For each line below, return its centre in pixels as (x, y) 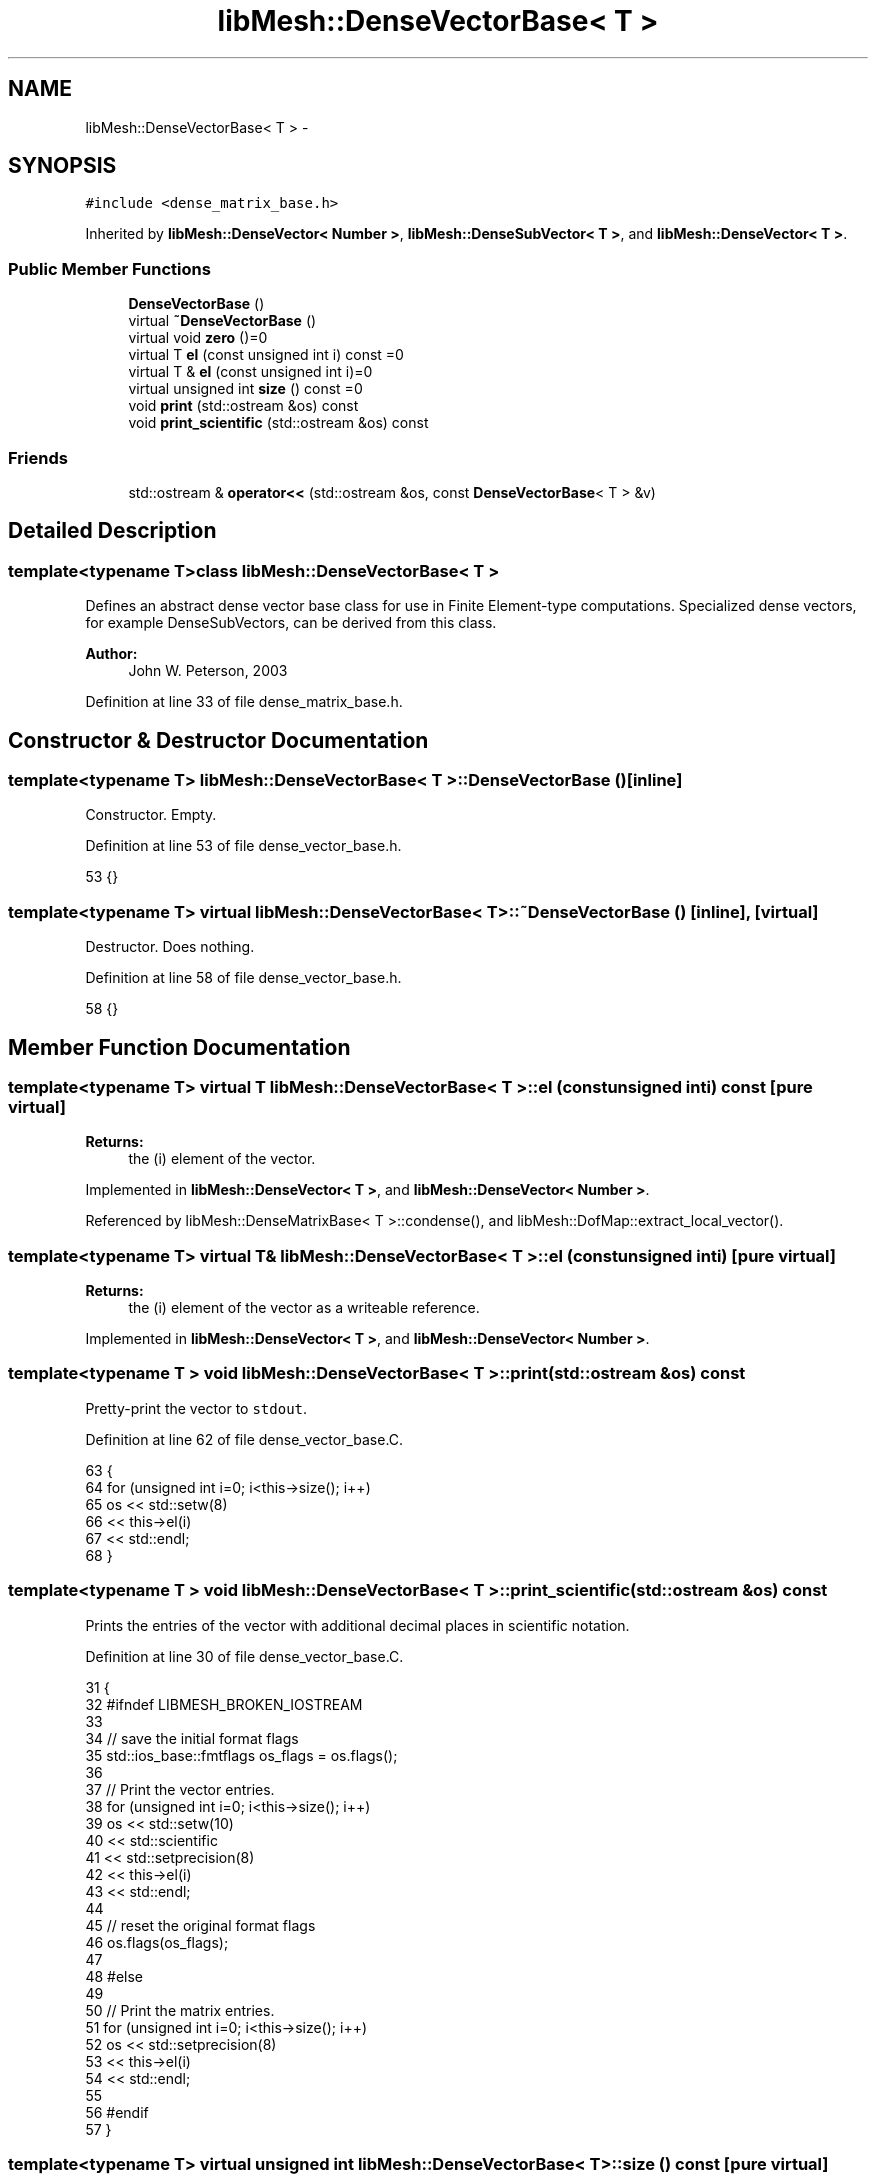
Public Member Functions (109, 268)
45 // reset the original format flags (200, 1925)
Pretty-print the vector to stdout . (196, 1408)
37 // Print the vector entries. (180, 1789)
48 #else (114, 1976)
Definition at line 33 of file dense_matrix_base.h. (244, 702)
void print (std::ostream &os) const (243, 406)
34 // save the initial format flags (192, 1738)
